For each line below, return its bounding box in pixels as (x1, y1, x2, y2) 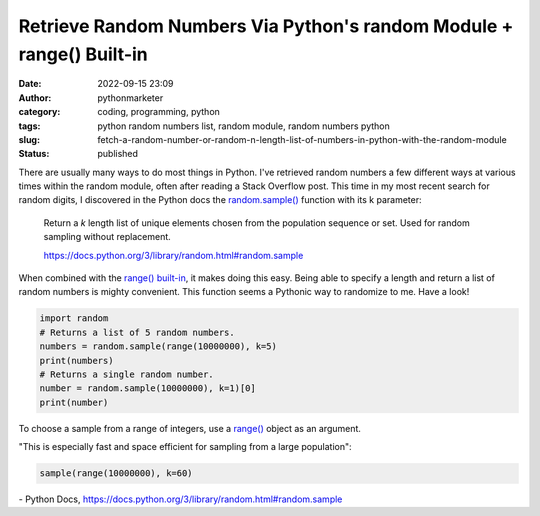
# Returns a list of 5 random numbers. (39, 326, 235, 338)
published (97, 148, 139, 160)
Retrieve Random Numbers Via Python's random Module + (18, 15, 514, 37)
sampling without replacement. (43, 231, 172, 243)
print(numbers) (39, 355, 114, 366)
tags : (18, 120, 41, 132)
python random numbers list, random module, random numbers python (97, 120, 390, 132)
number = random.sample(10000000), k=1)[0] (39, 383, 257, 394)
